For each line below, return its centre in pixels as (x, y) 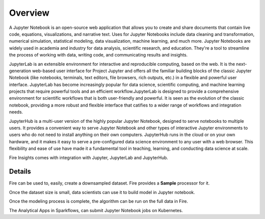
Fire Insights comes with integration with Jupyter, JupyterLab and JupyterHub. (89, 158)
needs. (16, 112)
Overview (29, 13)
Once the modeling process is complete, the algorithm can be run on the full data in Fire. (99, 201)
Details (20, 172)
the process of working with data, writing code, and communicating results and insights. (98, 55)
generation (20, 71)
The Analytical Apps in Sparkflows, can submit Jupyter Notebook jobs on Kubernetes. (96, 210)
